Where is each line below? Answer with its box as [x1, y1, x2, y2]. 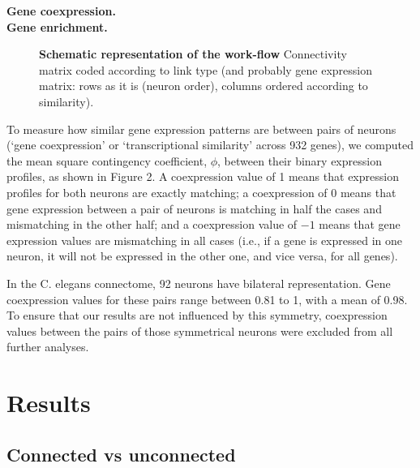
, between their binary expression [217, 152, 382, 169]
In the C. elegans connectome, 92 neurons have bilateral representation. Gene [6, 274, 391, 291]
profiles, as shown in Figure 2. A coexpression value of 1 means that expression [6, 168, 399, 185]
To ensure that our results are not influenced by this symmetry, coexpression [6, 307, 388, 324]
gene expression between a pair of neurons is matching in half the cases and [6, 200, 382, 217]
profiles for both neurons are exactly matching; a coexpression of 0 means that [6, 183, 396, 200]
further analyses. [6, 338, 89, 355]
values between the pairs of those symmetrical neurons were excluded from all [6, 322, 393, 339]
